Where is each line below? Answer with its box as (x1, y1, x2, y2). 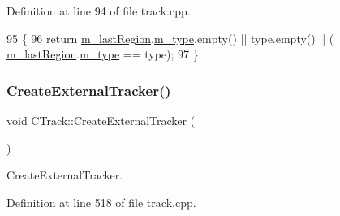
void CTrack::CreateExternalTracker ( (6, 112, 196, 128)
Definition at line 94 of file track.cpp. (6, 2, 191, 19)
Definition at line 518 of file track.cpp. (6, 193, 196, 210)
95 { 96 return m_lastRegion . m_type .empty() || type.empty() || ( (6, 29, 334, 46)
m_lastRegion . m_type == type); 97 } (6, 45, 199, 63)
